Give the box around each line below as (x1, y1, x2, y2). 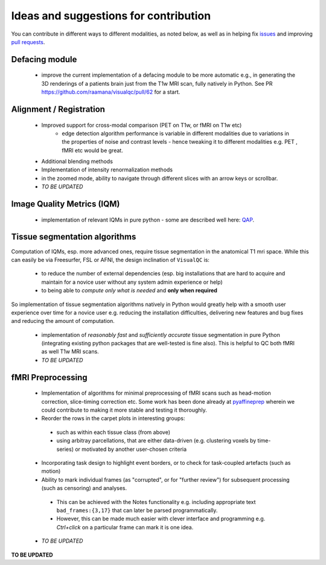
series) (56, 445, 74, 453)
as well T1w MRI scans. (41, 348, 99, 356)
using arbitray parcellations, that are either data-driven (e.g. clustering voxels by (56, 437, 257, 444)
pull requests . (11, 38, 45, 45)
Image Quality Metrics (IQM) (11, 199, 120, 209)
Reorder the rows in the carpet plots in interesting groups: (41, 415, 185, 422)
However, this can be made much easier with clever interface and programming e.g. (56, 515, 266, 522)
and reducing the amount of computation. (11, 318, 115, 325)
